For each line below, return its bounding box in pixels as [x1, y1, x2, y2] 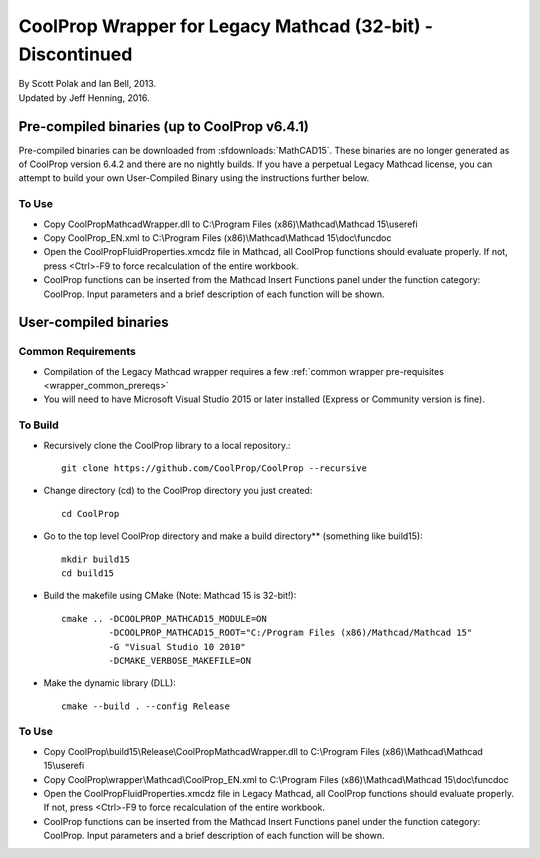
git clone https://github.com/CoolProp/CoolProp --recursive [61, 462, 367, 474]
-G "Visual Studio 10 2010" [108, 641, 247, 652]
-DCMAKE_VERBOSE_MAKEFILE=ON [108, 655, 252, 666]
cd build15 [61, 567, 115, 579]
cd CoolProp [61, 508, 120, 519]
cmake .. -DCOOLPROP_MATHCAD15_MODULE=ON [61, 613, 267, 624]
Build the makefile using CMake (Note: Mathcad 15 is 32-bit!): [43, 590, 297, 602]
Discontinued [18, 43, 133, 65]
